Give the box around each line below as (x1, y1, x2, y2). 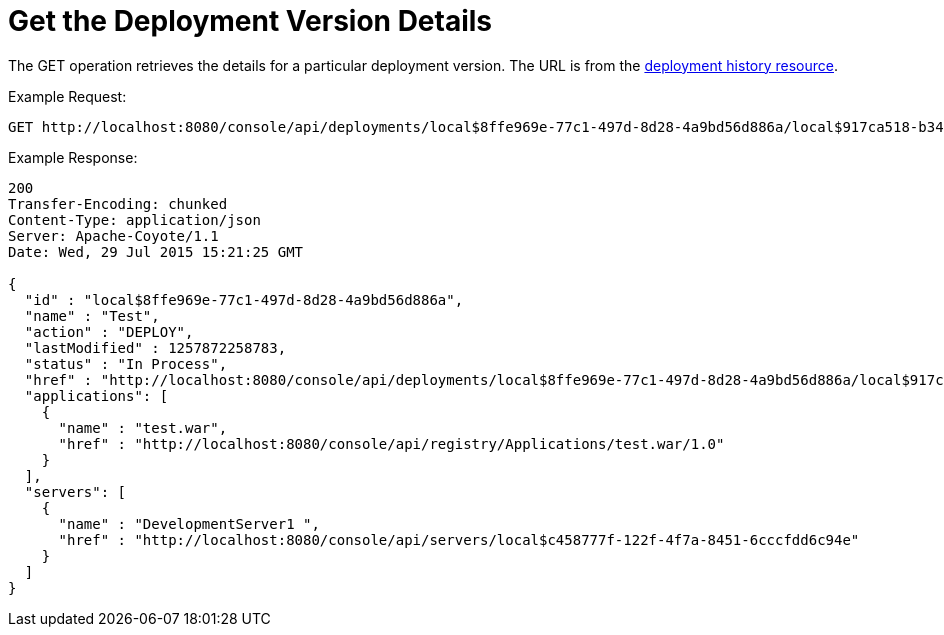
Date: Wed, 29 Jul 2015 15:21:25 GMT (8, 243, 304, 260)
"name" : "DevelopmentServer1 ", (58, 515, 320, 532)
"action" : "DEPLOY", (24, 323, 194, 340)
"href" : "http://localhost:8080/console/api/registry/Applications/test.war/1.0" (58, 435, 725, 452)
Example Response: (8, 148, 138, 166)
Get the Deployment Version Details (8, 4, 493, 38)
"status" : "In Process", (24, 355, 228, 372)
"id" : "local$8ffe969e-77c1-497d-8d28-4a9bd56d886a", (24, 291, 464, 308)
